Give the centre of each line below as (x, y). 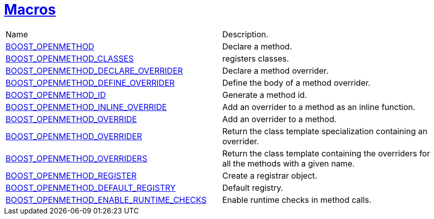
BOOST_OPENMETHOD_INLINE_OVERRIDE (86, 107)
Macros (30, 10)
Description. (246, 34)
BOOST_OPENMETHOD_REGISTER (71, 175)
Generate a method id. (265, 95)
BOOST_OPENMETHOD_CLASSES (70, 58)
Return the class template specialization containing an (325, 131)
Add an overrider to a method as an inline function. (319, 107)
